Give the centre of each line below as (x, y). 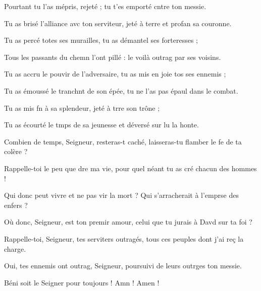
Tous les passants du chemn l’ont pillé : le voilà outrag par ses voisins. (113, 57)
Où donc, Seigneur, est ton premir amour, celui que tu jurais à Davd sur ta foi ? (128, 222)
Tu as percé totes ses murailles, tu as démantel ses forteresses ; (101, 40)
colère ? (16, 151)
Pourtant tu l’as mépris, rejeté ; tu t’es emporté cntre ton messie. (105, 6)
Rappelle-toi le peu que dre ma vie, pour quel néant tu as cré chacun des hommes (130, 168)
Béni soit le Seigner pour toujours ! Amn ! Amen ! (82, 282)
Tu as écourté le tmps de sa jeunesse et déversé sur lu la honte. (101, 125)
